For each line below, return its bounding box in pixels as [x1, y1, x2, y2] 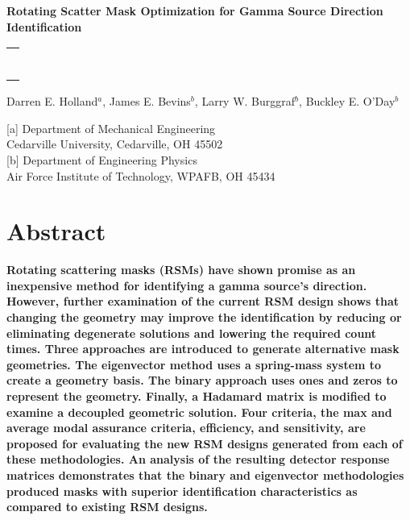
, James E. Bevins [102, 93, 191, 110]
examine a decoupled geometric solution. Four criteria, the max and [6, 403, 392, 420]
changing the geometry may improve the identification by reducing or [6, 309, 402, 326]
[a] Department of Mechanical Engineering [6, 119, 216, 136]
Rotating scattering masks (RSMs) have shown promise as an [6, 261, 356, 278]
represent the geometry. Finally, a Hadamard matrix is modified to [6, 388, 387, 405]
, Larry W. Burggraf [194, 93, 296, 110]
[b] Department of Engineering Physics [6, 151, 197, 168]
